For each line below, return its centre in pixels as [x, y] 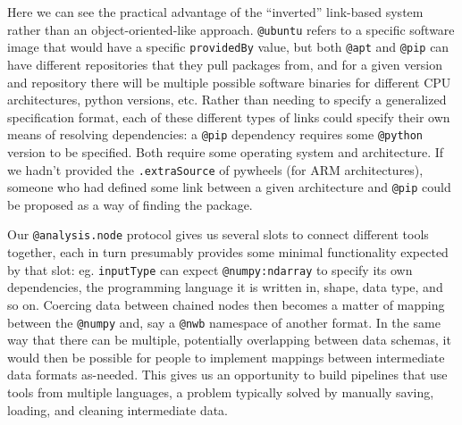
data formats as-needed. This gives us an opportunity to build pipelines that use [227, 375]
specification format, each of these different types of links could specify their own [229, 117]
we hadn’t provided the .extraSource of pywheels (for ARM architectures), [215, 169]
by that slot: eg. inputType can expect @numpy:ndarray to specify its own [210, 269]
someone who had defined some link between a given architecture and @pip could [229, 187]
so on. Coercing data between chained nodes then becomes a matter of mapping [226, 304]
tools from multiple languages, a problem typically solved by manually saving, [221, 392]
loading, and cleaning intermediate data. [118, 409]
